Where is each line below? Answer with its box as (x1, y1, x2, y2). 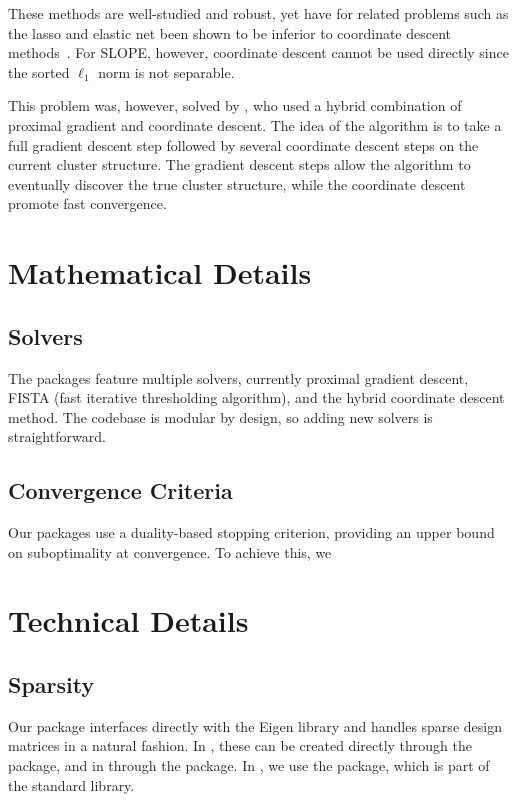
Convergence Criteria (8, 475, 233, 506)
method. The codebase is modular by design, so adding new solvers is (8, 406, 433, 427)
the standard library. (8, 774, 135, 795)
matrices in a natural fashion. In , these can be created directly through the (8, 735, 472, 756)
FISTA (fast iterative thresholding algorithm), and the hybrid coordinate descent (8, 387, 505, 408)
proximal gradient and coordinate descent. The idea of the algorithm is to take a (8, 114, 502, 135)
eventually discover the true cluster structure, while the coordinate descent (8, 173, 466, 194)
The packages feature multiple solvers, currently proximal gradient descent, (8, 367, 469, 388)
